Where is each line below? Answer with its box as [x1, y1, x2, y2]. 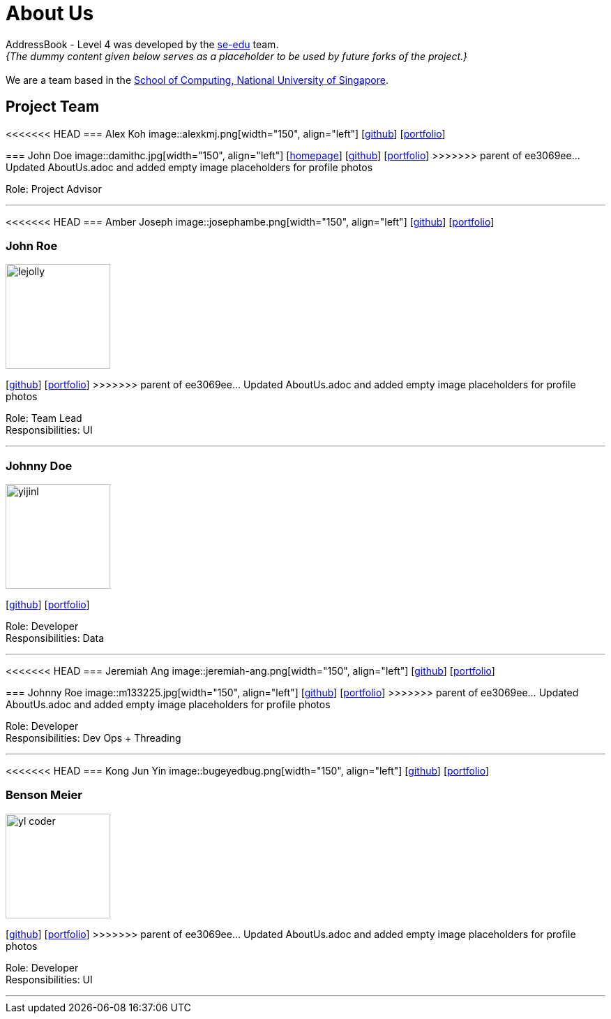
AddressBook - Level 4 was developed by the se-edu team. [6, 38, 279, 50]
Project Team [6, 98, 100, 116]
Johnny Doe [6, 458, 73, 473]
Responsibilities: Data [6, 632, 105, 645]
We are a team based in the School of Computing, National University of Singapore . [6, 73, 389, 86]
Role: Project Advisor [6, 182, 102, 195]
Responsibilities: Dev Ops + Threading [6, 732, 181, 745]
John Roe [6, 238, 58, 253]
